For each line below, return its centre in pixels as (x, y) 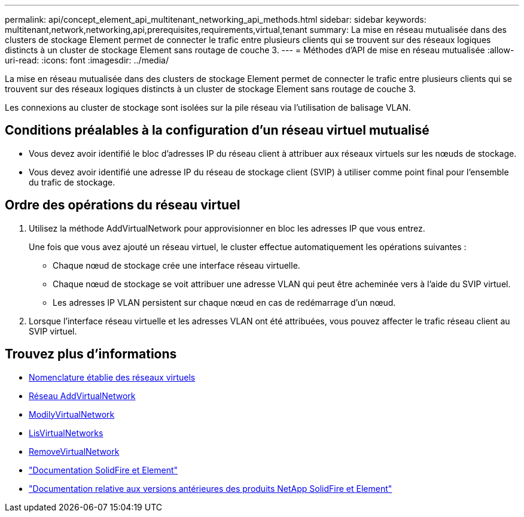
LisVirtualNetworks (66, 433)
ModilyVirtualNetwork (72, 414)
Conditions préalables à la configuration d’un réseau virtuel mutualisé (217, 130)
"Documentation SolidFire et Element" (103, 470)
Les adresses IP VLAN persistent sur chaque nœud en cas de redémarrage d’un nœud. (224, 302)
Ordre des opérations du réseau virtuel (123, 205)
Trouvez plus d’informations (91, 354)
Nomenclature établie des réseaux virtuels (112, 377)
